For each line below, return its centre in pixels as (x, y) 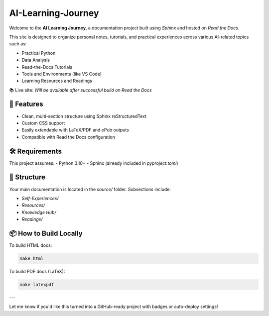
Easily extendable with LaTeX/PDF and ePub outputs (75, 130)
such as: (18, 44)
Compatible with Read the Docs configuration (68, 137)
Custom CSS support (43, 123)
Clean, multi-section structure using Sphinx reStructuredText (84, 116)
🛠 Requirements (36, 151)
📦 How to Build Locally (46, 233)
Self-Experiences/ (40, 198)
